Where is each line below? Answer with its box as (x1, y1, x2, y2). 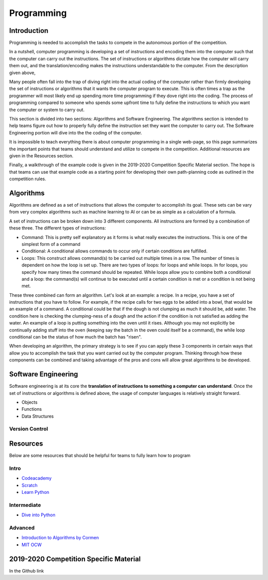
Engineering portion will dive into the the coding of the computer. (9, 129, 142, 135)
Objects (21, 399, 38, 405)
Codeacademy (21, 475, 52, 481)
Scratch (21, 482, 38, 488)
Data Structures (21, 413, 54, 419)
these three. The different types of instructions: (9, 225, 106, 231)
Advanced (9, 524, 35, 531)
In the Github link (9, 568, 44, 574)
